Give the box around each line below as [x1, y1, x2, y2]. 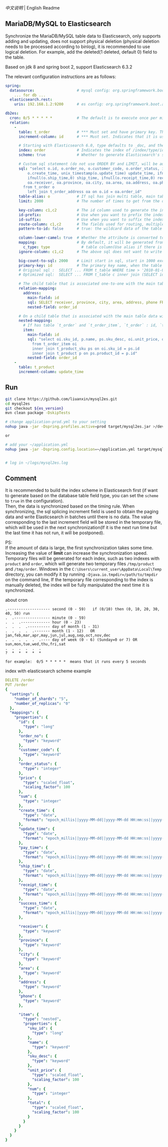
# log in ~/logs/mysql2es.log [5, 460, 68, 465]
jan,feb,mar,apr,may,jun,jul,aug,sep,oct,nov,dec [5, 633, 111, 638]
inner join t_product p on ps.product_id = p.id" [31, 351, 137, 356]
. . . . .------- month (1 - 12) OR [5, 629, 95, 634]
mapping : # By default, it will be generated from [18, 240, 164, 245]
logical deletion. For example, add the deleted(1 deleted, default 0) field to [5, 49, 157, 55]
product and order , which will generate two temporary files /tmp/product [5, 561, 154, 567]
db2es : [5, 111, 19, 116]
